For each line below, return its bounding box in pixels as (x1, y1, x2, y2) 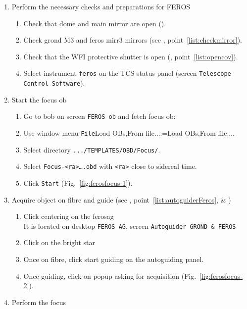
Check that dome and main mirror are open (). (23, 18, 166, 28)
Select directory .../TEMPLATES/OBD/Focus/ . (23, 144, 160, 154)
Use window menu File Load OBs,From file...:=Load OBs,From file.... (23, 127, 235, 138)
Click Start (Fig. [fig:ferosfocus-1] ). (23, 177, 133, 188)
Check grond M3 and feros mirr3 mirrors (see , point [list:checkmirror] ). (23, 35, 242, 45)
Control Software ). (23, 78, 85, 88)
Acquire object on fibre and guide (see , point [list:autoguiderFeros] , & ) (11, 194, 231, 205)
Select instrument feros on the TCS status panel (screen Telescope (23, 68, 231, 78)
